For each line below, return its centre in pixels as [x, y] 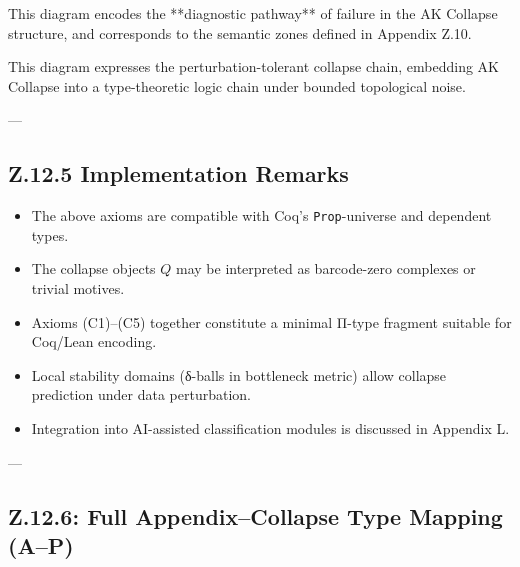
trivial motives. [78, 288]
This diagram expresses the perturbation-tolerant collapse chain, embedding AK [253, 66]
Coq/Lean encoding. [94, 341]
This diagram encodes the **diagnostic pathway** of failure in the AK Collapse [253, 13]
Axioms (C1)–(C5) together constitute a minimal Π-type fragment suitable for [271, 321]
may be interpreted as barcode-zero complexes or [326, 268]
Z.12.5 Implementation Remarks [178, 173]
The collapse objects [93, 268]
